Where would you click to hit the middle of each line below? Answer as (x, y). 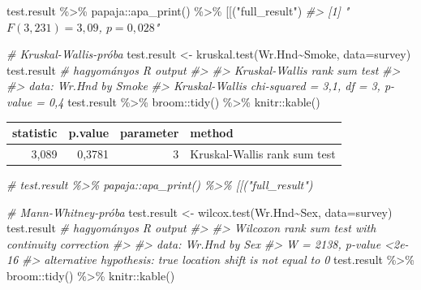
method (212, 133)
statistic (35, 133)
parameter (150, 133)
